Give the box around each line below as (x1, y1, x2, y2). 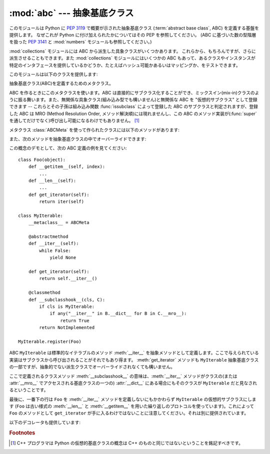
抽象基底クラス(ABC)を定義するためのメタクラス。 (9, 80, 113, 86)
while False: (39, 247, 71, 253)
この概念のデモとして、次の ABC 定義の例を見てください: (9, 145, 127, 151)
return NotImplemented (39, 325, 95, 330)
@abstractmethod (28, 234, 68, 239)
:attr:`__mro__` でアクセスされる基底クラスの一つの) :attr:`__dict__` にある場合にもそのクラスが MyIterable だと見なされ (9, 380, 257, 386)
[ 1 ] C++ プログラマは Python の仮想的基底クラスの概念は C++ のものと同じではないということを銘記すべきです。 (10, 440, 243, 446)
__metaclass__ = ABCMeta (28, 220, 89, 225)
